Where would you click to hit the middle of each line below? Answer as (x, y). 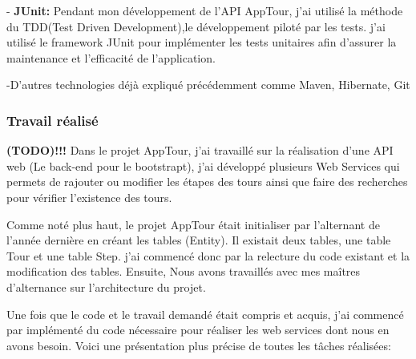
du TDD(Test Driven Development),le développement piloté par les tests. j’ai (196, 26)
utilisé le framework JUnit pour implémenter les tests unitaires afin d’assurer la (202, 42)
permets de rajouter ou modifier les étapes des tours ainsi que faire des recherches (207, 182)
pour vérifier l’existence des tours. (89, 197)
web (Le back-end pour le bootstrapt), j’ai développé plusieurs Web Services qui (203, 165)
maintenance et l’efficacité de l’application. (111, 57)
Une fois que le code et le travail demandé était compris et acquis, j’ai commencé (205, 314)
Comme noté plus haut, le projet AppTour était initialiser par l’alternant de (193, 224)
